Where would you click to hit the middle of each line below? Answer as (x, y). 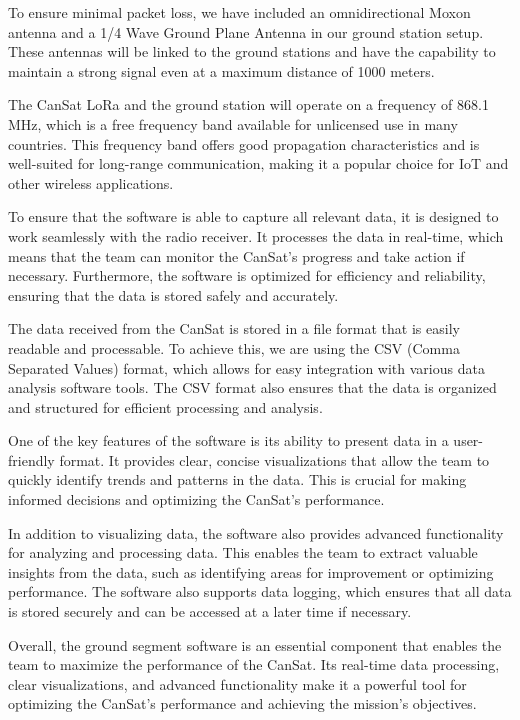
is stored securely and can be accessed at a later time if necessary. (210, 611)
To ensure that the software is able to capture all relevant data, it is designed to (253, 216)
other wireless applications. (91, 182)
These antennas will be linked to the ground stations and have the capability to (252, 51)
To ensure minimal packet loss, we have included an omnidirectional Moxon (239, 12)
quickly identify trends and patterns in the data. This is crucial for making (237, 479)
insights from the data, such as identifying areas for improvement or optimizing (251, 571)
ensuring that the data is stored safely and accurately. (173, 294)
